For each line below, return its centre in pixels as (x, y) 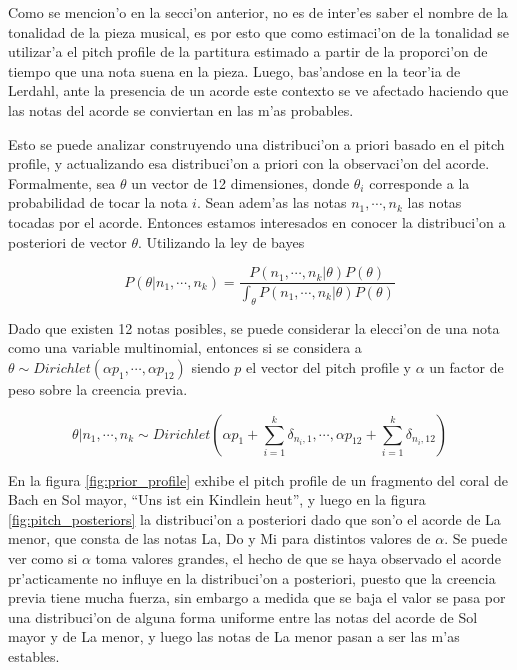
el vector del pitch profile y (328, 367)
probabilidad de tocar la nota (98, 202)
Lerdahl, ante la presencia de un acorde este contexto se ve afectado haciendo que (258, 90)
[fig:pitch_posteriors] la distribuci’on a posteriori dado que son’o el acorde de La (254, 518)
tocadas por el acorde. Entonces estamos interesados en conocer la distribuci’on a (257, 221)
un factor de (466, 367)
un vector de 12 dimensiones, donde (240, 182)
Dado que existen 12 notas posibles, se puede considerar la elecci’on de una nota (254, 327)
